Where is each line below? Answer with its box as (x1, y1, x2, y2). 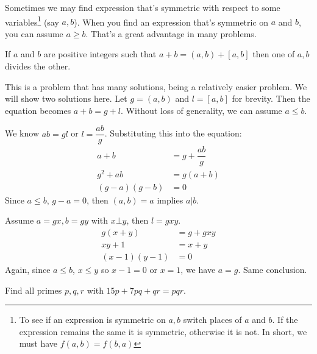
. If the (272, 313, 298, 326)
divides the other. (5, 60, 71, 73)
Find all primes (5, 283, 62, 296)
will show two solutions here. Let (5, 92, 127, 105)
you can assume (5, 27, 63, 40)
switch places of (183, 313, 242, 326)
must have (19, 337, 58, 350)
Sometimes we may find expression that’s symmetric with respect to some (5, 1, 280, 13)
